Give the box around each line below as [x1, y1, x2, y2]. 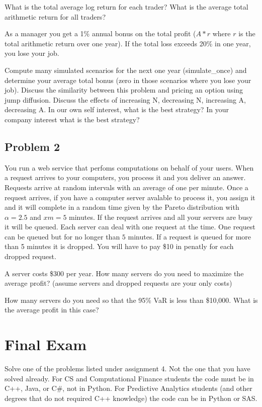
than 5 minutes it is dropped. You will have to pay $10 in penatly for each [5, 241, 234, 252]
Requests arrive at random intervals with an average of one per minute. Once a [5, 182, 248, 192]
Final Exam [5, 334, 87, 355]
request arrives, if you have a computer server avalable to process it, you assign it [5, 192, 255, 202]
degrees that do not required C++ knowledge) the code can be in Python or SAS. [5, 392, 257, 403]
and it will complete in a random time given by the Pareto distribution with [5, 202, 239, 212]
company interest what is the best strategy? [5, 114, 140, 124]
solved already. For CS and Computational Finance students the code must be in [5, 373, 254, 383]
